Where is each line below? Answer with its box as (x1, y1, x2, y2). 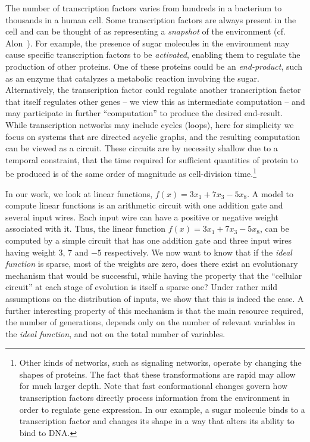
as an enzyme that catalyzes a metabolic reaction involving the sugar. (5, 71, 259, 84)
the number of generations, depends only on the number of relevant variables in (5, 316, 295, 328)
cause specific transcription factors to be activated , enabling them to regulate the (5, 48, 300, 61)
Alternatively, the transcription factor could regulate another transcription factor (5, 83, 301, 96)
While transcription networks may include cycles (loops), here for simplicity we (5, 118, 294, 130)
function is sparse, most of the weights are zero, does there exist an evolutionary (5, 257, 298, 270)
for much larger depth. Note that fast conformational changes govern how (19, 379, 288, 392)
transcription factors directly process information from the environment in (19, 391, 290, 404)
